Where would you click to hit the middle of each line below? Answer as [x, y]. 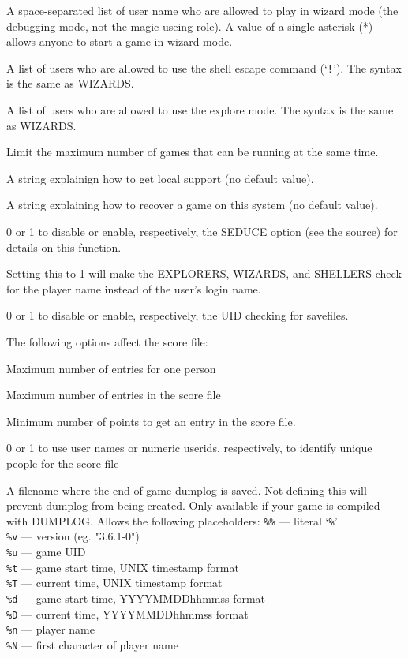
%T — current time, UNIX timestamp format [114, 583]
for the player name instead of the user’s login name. [134, 288]
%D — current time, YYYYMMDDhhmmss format [127, 613]
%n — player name [51, 629]
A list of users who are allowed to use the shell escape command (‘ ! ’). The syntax [204, 67]
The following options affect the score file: [107, 341]
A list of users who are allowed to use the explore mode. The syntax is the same [200, 110]
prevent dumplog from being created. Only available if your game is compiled [193, 505]
